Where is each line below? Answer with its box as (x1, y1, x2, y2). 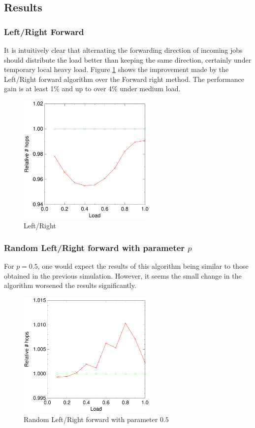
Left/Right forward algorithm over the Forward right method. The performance (4, 73, 244, 84)
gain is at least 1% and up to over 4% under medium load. (4, 83, 181, 94)
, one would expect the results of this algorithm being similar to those (37, 261, 249, 271)
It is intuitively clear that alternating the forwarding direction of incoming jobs (4, 45, 243, 55)
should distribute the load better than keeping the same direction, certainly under (4, 54, 252, 65)
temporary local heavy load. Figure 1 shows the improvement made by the (4, 64, 229, 74)
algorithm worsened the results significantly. (4, 280, 136, 290)
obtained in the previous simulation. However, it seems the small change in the (4, 270, 242, 281)
